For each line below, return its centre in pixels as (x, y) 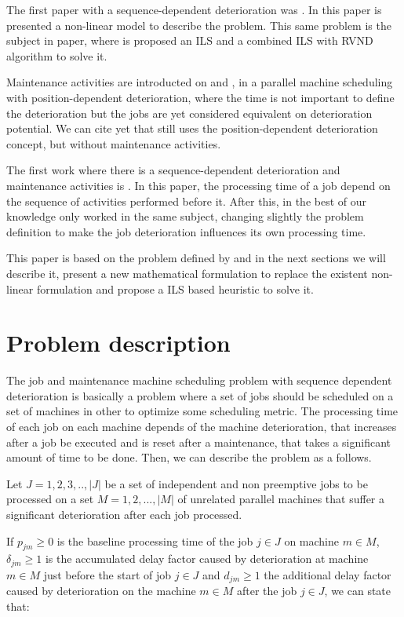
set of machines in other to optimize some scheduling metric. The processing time (202, 411)
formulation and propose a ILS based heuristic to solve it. (175, 288)
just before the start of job (107, 574)
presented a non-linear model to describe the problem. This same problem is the (199, 25)
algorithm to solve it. (57, 55)
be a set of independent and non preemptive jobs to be (236, 483)
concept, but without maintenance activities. (114, 143)
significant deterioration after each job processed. (124, 514)
